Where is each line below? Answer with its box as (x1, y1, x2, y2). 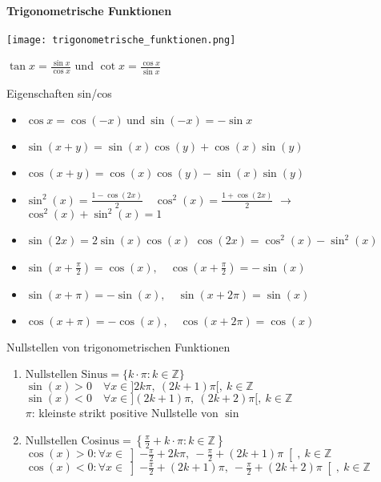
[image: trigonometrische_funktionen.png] (6, 34, 236, 46)
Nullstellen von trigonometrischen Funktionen (6, 338, 231, 355)
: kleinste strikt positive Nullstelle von (31, 404, 219, 421)
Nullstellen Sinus (25, 369, 108, 381)
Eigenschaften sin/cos (6, 84, 112, 101)
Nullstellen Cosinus (25, 435, 120, 447)
